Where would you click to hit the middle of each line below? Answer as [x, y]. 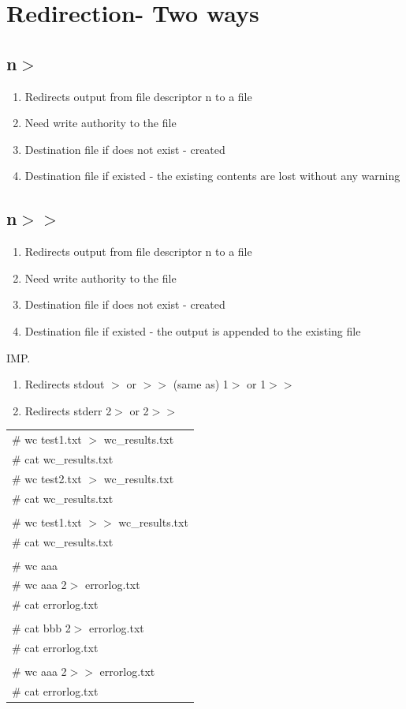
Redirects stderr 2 [68, 410]
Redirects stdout [65, 384]
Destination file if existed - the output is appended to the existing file [193, 330]
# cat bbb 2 [41, 628]
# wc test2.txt [47, 478]
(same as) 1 [201, 384]
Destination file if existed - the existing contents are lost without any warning [212, 176]
